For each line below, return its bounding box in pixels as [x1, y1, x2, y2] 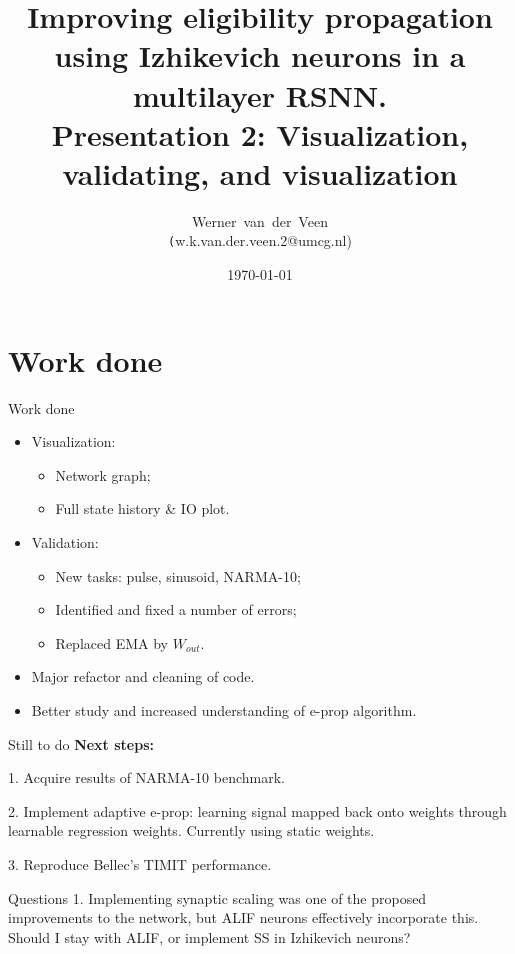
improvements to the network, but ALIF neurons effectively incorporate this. [8, 907, 479, 928]
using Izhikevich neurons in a [54, 35, 466, 76]
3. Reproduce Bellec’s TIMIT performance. [8, 853, 272, 874]
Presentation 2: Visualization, [51, 113, 469, 154]
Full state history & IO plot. [55, 498, 230, 519]
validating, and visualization [62, 152, 458, 193]
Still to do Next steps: [8, 733, 154, 754]
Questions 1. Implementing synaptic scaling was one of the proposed [8, 887, 427, 908]
